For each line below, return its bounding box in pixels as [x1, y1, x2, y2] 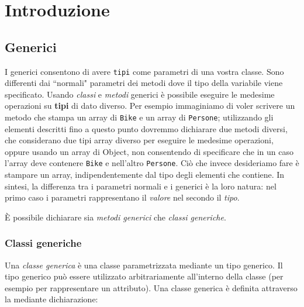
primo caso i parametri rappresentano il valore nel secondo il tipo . [5, 191, 240, 203]
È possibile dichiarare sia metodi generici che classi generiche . [5, 211, 226, 223]
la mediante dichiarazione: [5, 293, 98, 305]
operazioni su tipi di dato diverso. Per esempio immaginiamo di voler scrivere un [5, 99, 295, 112]
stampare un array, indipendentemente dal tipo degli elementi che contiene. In [5, 168, 285, 181]
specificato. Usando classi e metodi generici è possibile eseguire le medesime [5, 88, 275, 100]
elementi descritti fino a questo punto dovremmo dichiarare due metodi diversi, [5, 122, 288, 134]
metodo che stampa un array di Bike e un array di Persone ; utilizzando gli [5, 111, 274, 123]
